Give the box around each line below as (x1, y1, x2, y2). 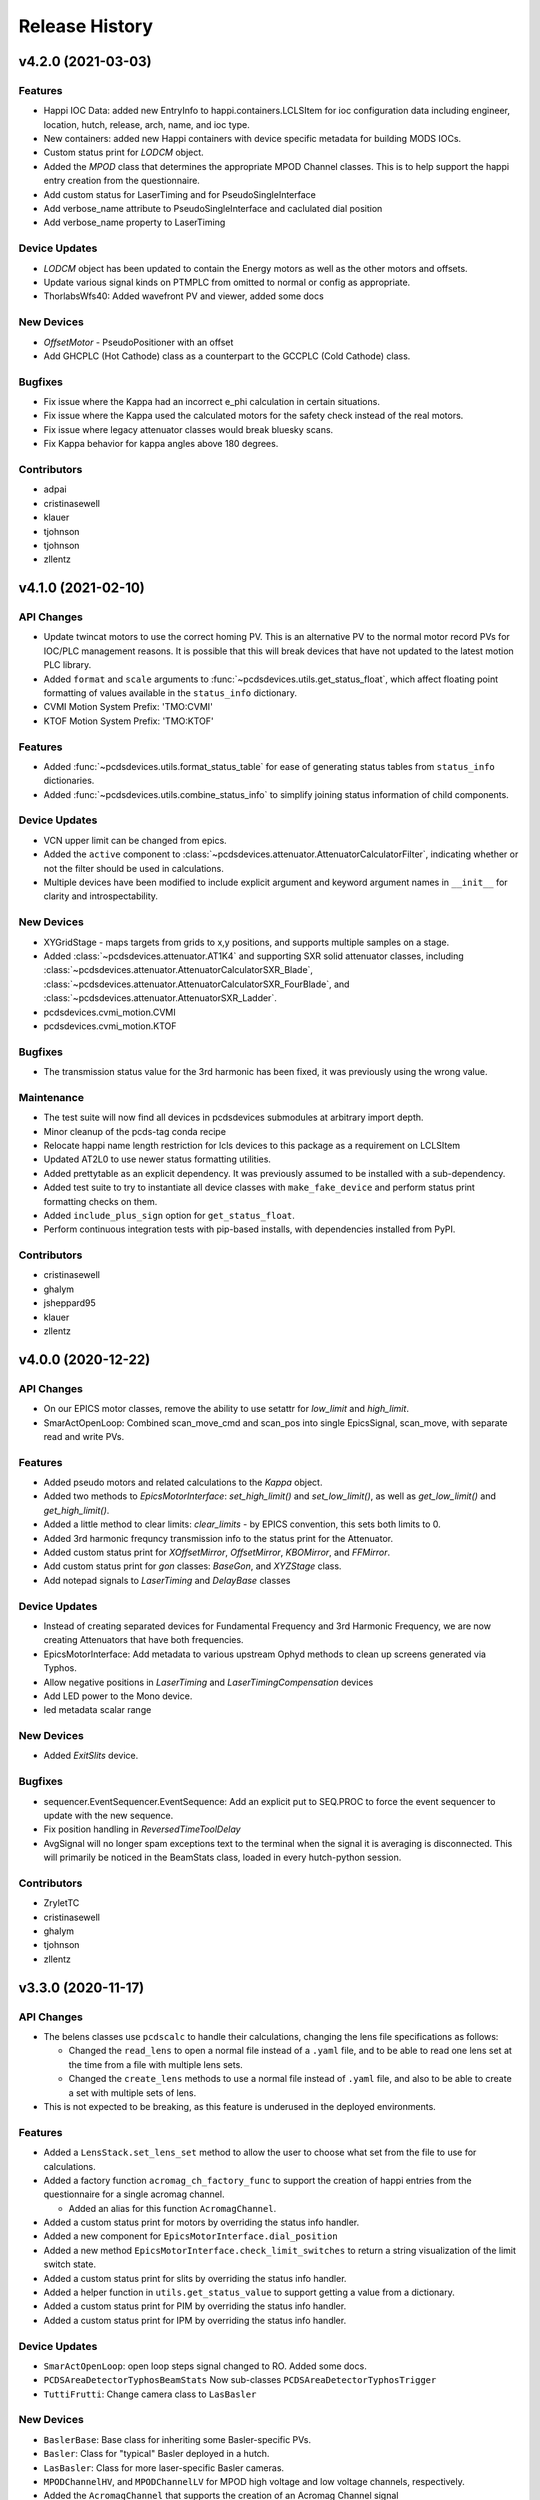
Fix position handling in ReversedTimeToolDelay (43, 1823, 241, 1835)
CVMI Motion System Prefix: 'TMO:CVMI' (43, 701, 214, 713)
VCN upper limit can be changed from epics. (43, 834, 227, 846)
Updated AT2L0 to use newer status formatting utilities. (43, 1153, 272, 1165)
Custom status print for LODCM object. (43, 146, 204, 159)
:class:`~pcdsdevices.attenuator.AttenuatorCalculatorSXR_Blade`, (43, 964, 314, 976)
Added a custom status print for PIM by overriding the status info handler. (43, 2300, 347, 2312)
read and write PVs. (43, 1430, 125, 1442)
